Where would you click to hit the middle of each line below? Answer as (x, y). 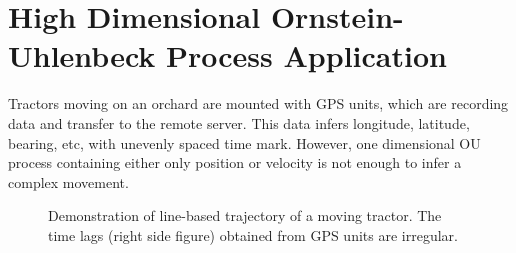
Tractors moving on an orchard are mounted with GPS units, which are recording (258, 103)
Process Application (306, 55)
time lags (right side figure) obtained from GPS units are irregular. (253, 234)
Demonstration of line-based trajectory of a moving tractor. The (245, 215)
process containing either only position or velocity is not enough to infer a (235, 162)
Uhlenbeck (82, 55)
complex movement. (68, 181)
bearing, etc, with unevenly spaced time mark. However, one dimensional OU (244, 142)
